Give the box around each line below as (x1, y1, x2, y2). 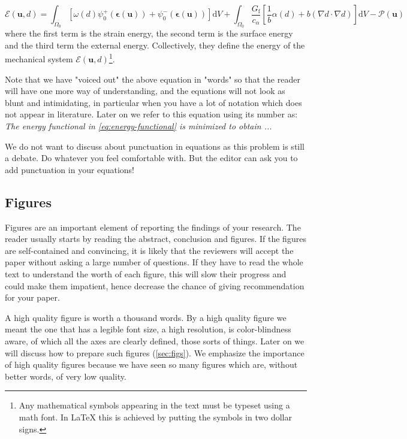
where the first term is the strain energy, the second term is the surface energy (5, 27, 293, 40)
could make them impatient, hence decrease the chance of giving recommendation (5, 279, 305, 292)
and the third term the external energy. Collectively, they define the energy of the (5, 38, 305, 51)
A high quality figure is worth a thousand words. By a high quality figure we (5, 311, 287, 323)
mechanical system (5, 53, 73, 65)
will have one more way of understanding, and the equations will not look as (5, 84, 285, 97)
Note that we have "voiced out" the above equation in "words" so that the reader (5, 72, 300, 85)
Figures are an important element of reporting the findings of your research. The (5, 220, 301, 233)
